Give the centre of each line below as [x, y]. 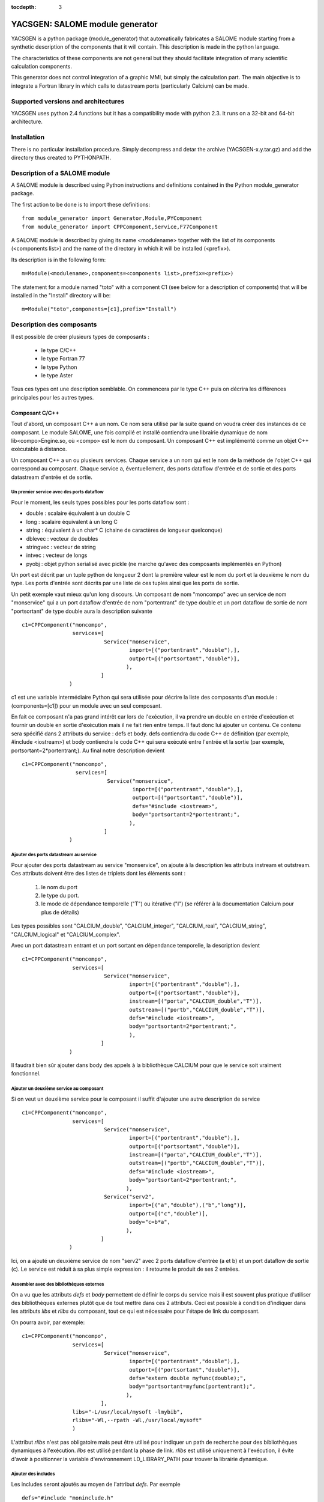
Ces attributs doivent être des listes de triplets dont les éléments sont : [98, 874]
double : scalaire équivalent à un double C [78, 513]
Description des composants [54, 324]
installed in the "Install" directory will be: [61, 295]
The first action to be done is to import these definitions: [81, 204]
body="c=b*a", [150, 1222]
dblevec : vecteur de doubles [62, 538]
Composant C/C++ [35, 413]
